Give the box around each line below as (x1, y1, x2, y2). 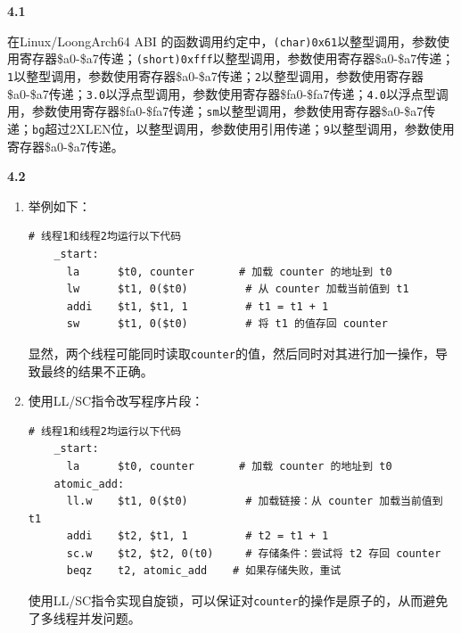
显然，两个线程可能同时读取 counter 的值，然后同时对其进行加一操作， (28, 343, 435, 362)
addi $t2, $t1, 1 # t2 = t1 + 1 (66, 530, 329, 543)
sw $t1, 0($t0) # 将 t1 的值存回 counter (66, 317, 388, 331)
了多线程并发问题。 (28, 608, 141, 627)
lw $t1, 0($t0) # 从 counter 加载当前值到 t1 (66, 283, 409, 296)
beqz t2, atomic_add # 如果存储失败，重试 (66, 564, 342, 578)
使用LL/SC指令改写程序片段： (28, 391, 204, 410)
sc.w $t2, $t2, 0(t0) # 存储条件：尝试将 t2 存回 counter (66, 547, 441, 560)
